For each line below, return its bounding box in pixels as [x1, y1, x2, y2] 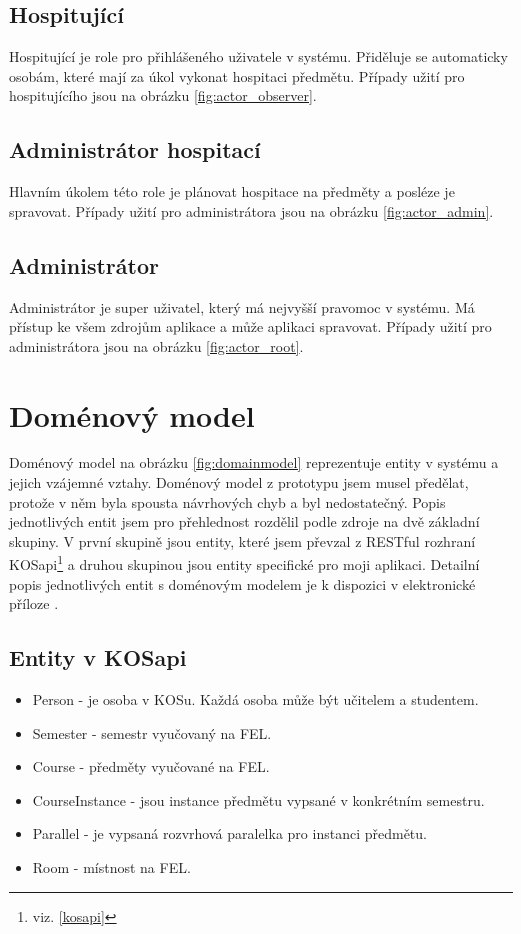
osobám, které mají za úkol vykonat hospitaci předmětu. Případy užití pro [9, 65, 465, 86]
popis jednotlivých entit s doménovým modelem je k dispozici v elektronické [9, 573, 476, 594]
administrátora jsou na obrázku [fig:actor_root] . [9, 335, 304, 356]
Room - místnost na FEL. [32, 857, 191, 878]
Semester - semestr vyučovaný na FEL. [32, 722, 272, 743]
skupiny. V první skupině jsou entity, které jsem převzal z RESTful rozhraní [9, 530, 476, 551]
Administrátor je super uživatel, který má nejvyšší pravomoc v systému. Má [9, 296, 475, 317]
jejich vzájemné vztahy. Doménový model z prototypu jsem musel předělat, [9, 472, 469, 493]
